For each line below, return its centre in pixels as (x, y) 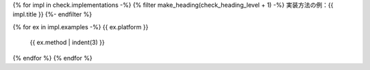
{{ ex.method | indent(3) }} (67, 42)
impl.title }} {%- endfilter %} (52, 14)
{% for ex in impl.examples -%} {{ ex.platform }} (81, 27)
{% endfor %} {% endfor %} (52, 58)
